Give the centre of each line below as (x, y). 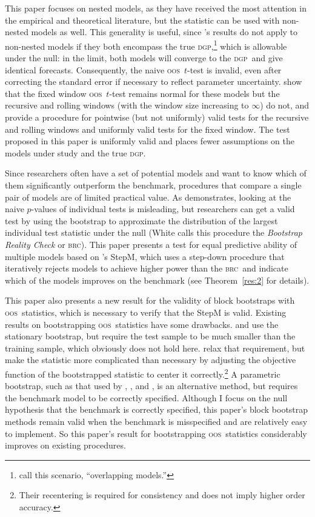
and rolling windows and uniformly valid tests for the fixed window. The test (148, 129)
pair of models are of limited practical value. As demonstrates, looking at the (148, 197)
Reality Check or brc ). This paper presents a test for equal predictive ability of (151, 244)
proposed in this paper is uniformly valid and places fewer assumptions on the (150, 141)
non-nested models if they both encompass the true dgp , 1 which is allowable (146, 45)
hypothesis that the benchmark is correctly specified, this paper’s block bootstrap (157, 409)
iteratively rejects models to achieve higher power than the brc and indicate (147, 268)
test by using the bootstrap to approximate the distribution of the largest (141, 220)
